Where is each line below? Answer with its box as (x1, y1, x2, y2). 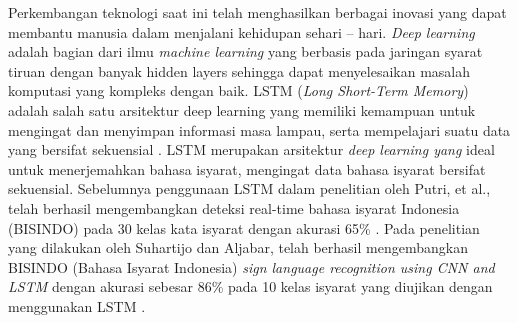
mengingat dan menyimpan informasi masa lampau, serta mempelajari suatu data (8, 119, 511, 140)
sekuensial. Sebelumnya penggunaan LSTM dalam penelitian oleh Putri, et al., (8, 178, 491, 199)
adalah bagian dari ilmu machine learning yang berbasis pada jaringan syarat (8, 41, 483, 62)
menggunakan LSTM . (8, 295, 146, 316)
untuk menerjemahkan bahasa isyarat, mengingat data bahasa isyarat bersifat (8, 158, 486, 179)
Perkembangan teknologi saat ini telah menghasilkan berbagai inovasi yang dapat (8, 2, 507, 22)
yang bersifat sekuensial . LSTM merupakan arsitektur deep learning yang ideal (8, 139, 495, 160)
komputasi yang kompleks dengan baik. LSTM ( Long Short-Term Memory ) (8, 80, 469, 101)
